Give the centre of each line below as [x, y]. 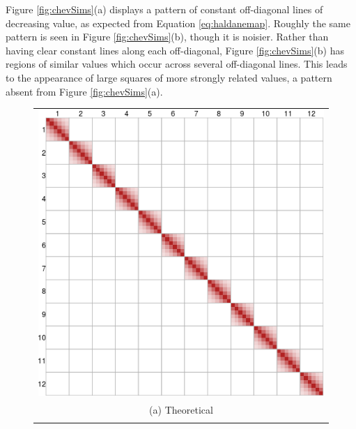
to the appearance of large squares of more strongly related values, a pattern [169, 77]
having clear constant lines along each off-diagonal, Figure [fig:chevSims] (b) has [175, 50]
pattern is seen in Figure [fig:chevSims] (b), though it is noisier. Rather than [167, 37]
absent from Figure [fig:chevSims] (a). [84, 91]
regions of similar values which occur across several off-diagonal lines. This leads [177, 64]
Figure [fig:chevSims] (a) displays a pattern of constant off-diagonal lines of [164, 9]
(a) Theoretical [181, 409]
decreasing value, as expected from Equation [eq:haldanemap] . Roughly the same [178, 23]
